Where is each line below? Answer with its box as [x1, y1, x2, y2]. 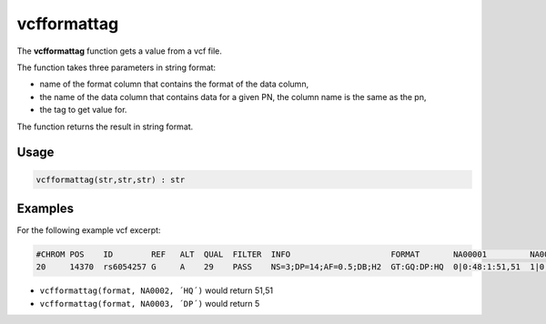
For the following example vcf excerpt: [16, 225, 161, 236]
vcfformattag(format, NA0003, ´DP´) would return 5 [39, 298, 260, 309]
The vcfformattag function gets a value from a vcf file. [16, 46, 222, 56]
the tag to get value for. [39, 105, 127, 116]
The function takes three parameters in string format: [16, 62, 217, 73]
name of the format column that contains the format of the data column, [39, 78, 309, 90]
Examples [16, 200, 75, 216]
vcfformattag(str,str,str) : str [35, 174, 186, 185]
